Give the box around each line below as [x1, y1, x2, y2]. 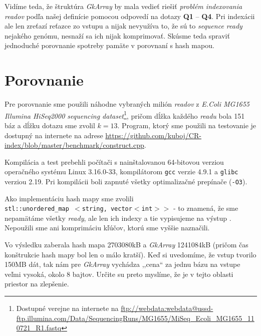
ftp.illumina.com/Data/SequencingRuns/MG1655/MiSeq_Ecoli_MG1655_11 [16, 312, 254, 323]
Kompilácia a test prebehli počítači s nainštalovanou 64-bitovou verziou [5, 156, 224, 167]
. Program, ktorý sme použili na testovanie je [117, 120, 256, 130]
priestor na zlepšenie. [5, 278, 69, 289]
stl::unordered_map [5, 205, 69, 213]
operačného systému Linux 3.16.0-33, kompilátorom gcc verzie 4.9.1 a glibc [5, 166, 238, 177]
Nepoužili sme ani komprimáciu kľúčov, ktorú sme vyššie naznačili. [5, 222, 210, 233]
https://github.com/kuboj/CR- [105, 130, 201, 140]
